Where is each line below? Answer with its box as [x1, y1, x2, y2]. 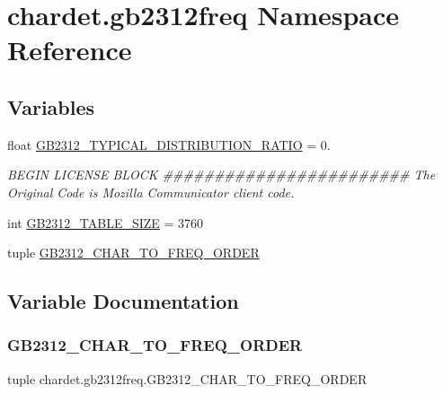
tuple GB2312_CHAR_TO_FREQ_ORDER [7, 243, 260, 262]
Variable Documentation [7, 287, 239, 315]
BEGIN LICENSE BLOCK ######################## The [7, 165, 436, 184]
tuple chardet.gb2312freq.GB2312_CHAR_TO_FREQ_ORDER [7, 369, 368, 388]
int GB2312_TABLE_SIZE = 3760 [7, 213, 204, 232]
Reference [7, 31, 132, 68]
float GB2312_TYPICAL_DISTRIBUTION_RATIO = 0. [7, 135, 331, 153]
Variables [7, 92, 95, 120]
